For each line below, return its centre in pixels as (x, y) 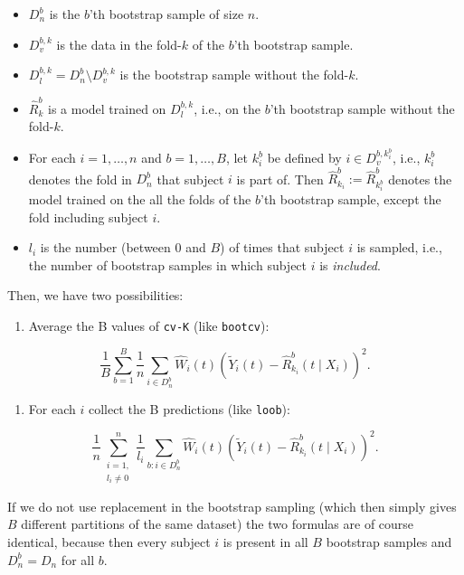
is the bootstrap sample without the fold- (234, 75)
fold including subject (88, 217)
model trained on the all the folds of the (140, 199)
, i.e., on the (227, 108)
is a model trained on (107, 108)
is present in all (265, 541)
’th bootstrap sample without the (362, 108)
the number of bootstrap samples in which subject (168, 264)
